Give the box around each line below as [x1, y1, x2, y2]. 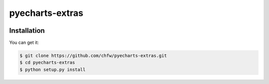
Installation [9, 26, 45, 35]
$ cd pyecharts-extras [19, 60, 75, 66]
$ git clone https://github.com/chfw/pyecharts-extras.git [19, 53, 167, 59]
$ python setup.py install [19, 67, 86, 72]
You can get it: [9, 40, 39, 46]
